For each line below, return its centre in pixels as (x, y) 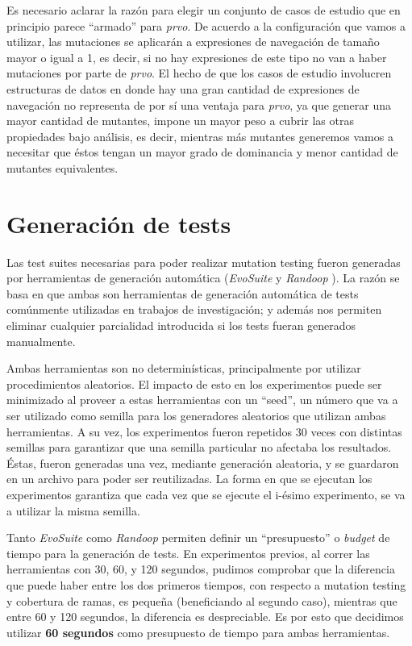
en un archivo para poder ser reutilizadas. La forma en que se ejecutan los (189, 479)
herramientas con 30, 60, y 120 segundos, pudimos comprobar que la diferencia (201, 569)
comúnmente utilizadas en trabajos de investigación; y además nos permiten (194, 309)
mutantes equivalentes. (62, 167)
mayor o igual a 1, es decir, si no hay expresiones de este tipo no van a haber (197, 57)
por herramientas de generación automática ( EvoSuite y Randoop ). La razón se (203, 278)
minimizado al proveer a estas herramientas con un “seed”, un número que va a (202, 400)
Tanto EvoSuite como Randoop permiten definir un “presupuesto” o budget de (198, 538)
